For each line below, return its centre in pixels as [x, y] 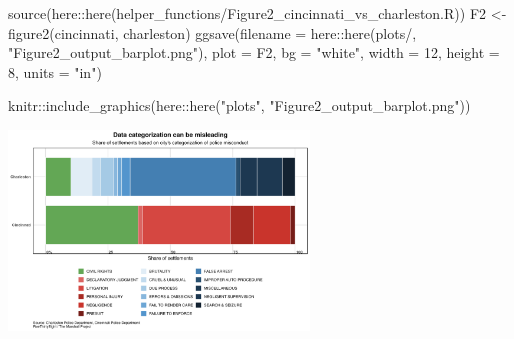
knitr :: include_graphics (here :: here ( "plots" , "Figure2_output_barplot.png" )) [239, 105]
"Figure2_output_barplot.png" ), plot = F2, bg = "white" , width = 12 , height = [254, 52]
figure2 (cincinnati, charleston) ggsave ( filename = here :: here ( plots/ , [212, 32]
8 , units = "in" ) [55, 71]
